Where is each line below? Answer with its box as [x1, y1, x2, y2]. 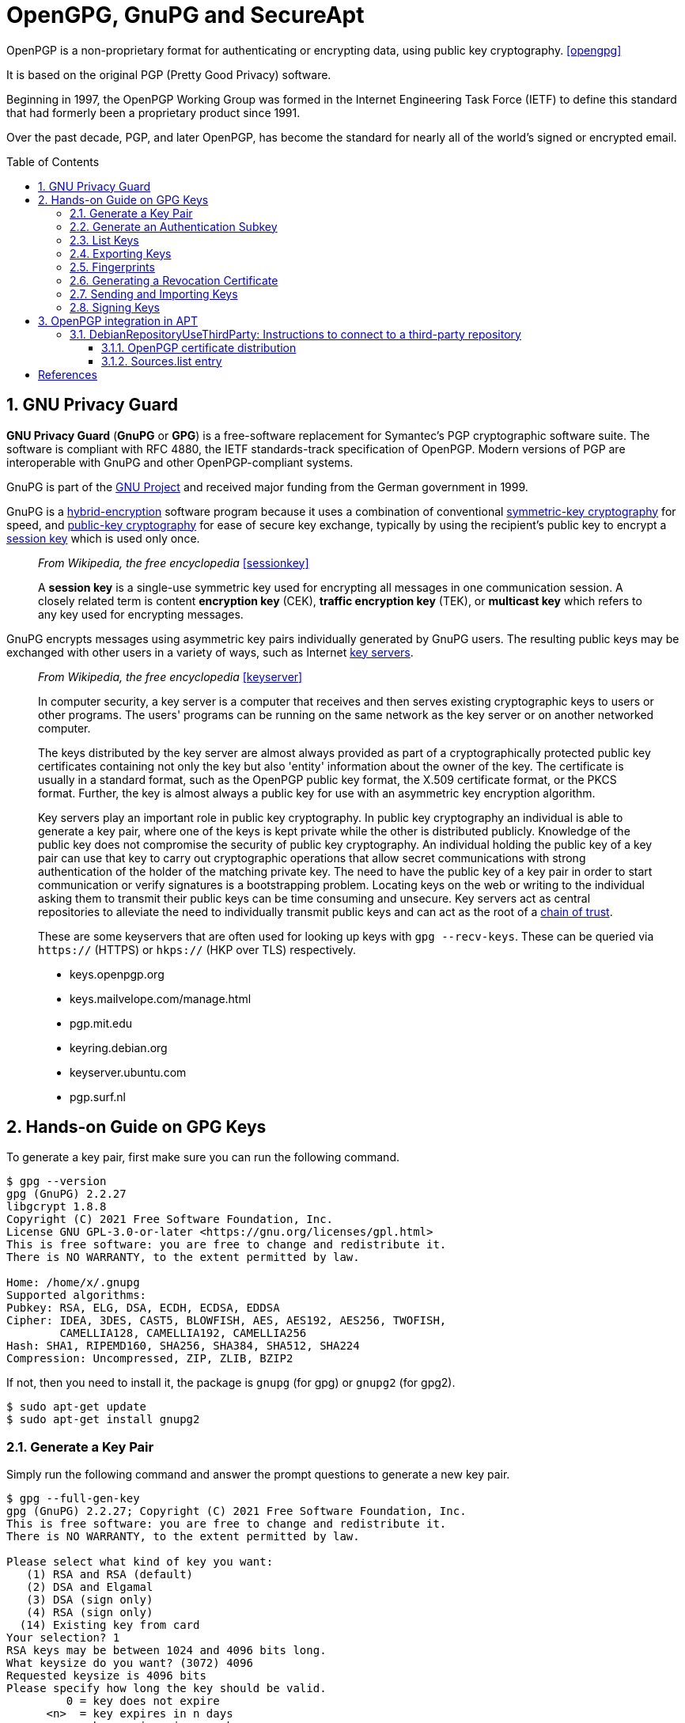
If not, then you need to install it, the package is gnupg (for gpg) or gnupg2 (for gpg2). [6, 1376, 456, 1390]
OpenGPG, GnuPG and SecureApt [6, 2, 365, 28]
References [38, 367, 97, 381]
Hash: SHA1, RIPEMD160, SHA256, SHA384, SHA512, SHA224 [6, 1339, 360, 1353]
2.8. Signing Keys [70, 300, 160, 314]
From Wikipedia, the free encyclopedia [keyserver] [38, 669, 303, 684]
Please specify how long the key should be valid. [6, 1682, 327, 1695]
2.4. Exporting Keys [70, 246, 172, 260]
